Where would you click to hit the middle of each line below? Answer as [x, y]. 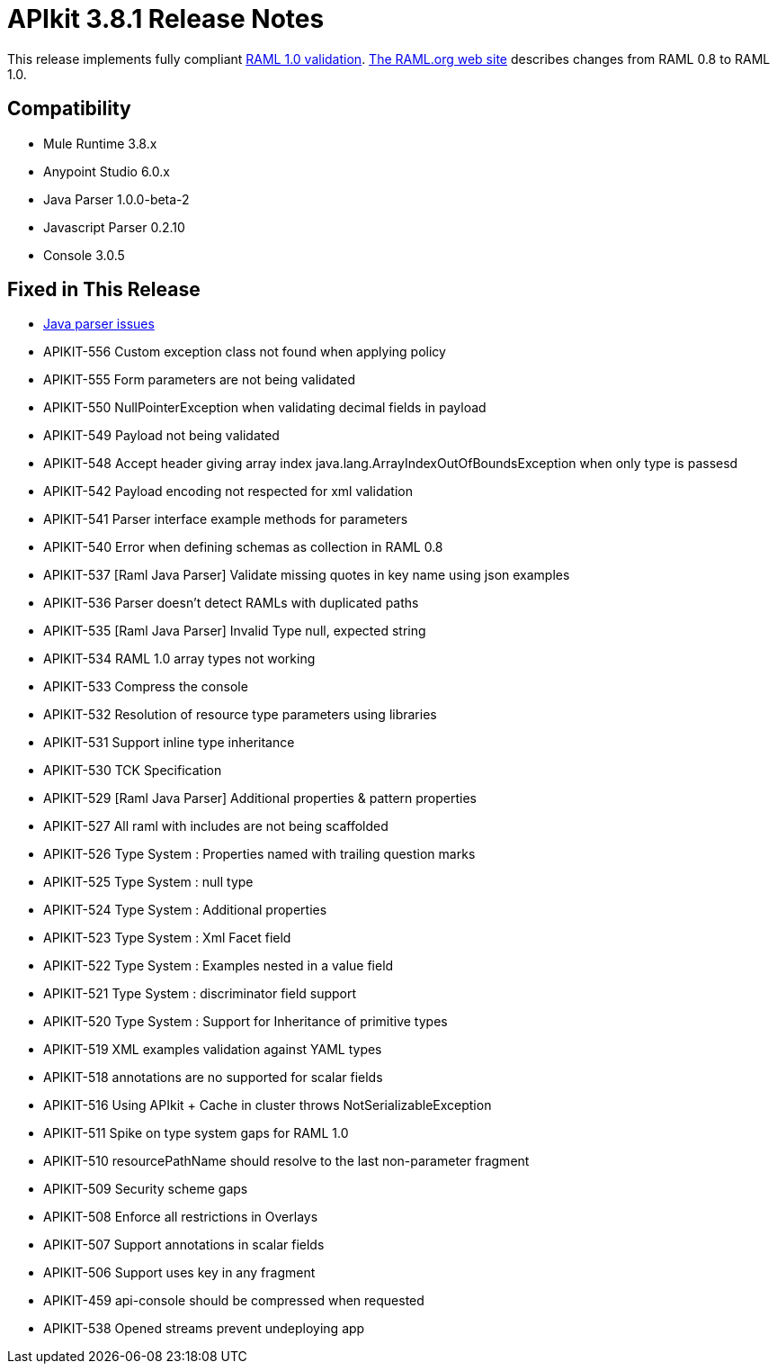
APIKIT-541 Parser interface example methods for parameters [226, 519]
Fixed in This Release [104, 290]
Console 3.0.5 [84, 255]
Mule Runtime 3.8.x [100, 143]
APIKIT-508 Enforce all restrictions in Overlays [181, 1217]
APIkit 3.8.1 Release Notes [166, 19]
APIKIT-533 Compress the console [146, 687]
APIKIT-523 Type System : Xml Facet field [167, 938]
